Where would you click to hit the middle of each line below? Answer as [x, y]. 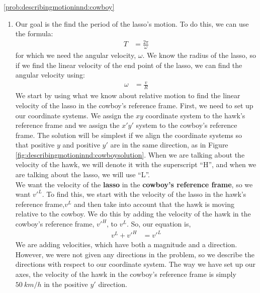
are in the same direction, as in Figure [169, 145]
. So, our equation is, [159, 224]
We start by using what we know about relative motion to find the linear [128, 95]
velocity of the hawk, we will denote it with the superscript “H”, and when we [136, 164]
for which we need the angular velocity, [76, 55]
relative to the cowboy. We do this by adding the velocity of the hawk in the [133, 214]
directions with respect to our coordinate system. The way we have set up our [136, 264]
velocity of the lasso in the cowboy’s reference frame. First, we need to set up [134, 105]
